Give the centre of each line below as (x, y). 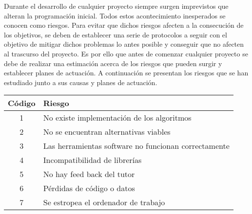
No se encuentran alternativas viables (107, 132)
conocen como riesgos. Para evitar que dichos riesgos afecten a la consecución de (124, 25)
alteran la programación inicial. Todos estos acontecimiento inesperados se (115, 15)
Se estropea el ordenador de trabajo (104, 202)
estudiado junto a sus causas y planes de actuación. (81, 82)
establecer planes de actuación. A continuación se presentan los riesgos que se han (126, 73)
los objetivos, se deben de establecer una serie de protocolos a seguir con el (116, 34)
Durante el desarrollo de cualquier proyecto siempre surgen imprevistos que (116, 6)
